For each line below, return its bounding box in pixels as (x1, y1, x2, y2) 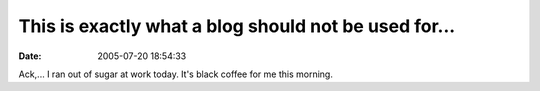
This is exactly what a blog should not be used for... (18, 15, 456, 37)
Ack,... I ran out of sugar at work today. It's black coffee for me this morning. (18, 68, 334, 80)
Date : (18, 50, 42, 62)
